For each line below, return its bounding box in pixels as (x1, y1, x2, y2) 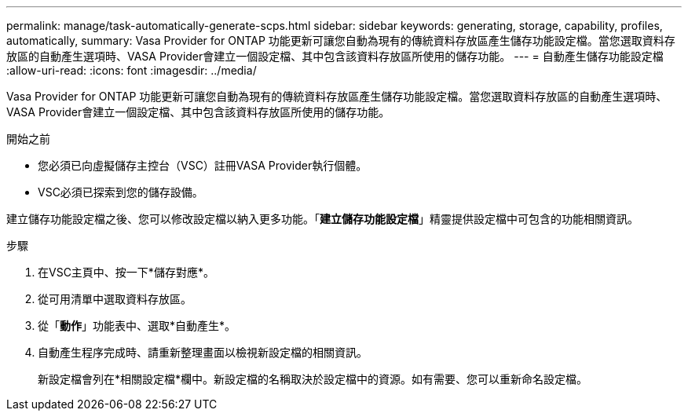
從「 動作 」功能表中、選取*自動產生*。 (38, 319, 236, 332)
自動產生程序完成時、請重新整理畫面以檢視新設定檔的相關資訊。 (38, 346, 368, 359)
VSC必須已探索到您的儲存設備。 (38, 185, 203, 199)
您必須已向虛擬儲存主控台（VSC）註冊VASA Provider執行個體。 (38, 159, 368, 172)
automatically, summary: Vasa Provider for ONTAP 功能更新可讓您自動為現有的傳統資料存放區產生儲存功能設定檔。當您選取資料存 (6, 34, 675, 47)
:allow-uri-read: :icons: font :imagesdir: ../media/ (6, 64, 257, 77)
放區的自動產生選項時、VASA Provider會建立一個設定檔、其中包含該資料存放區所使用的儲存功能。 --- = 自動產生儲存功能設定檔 (6, 49, 664, 63)
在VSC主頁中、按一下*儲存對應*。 (38, 265, 214, 279)
